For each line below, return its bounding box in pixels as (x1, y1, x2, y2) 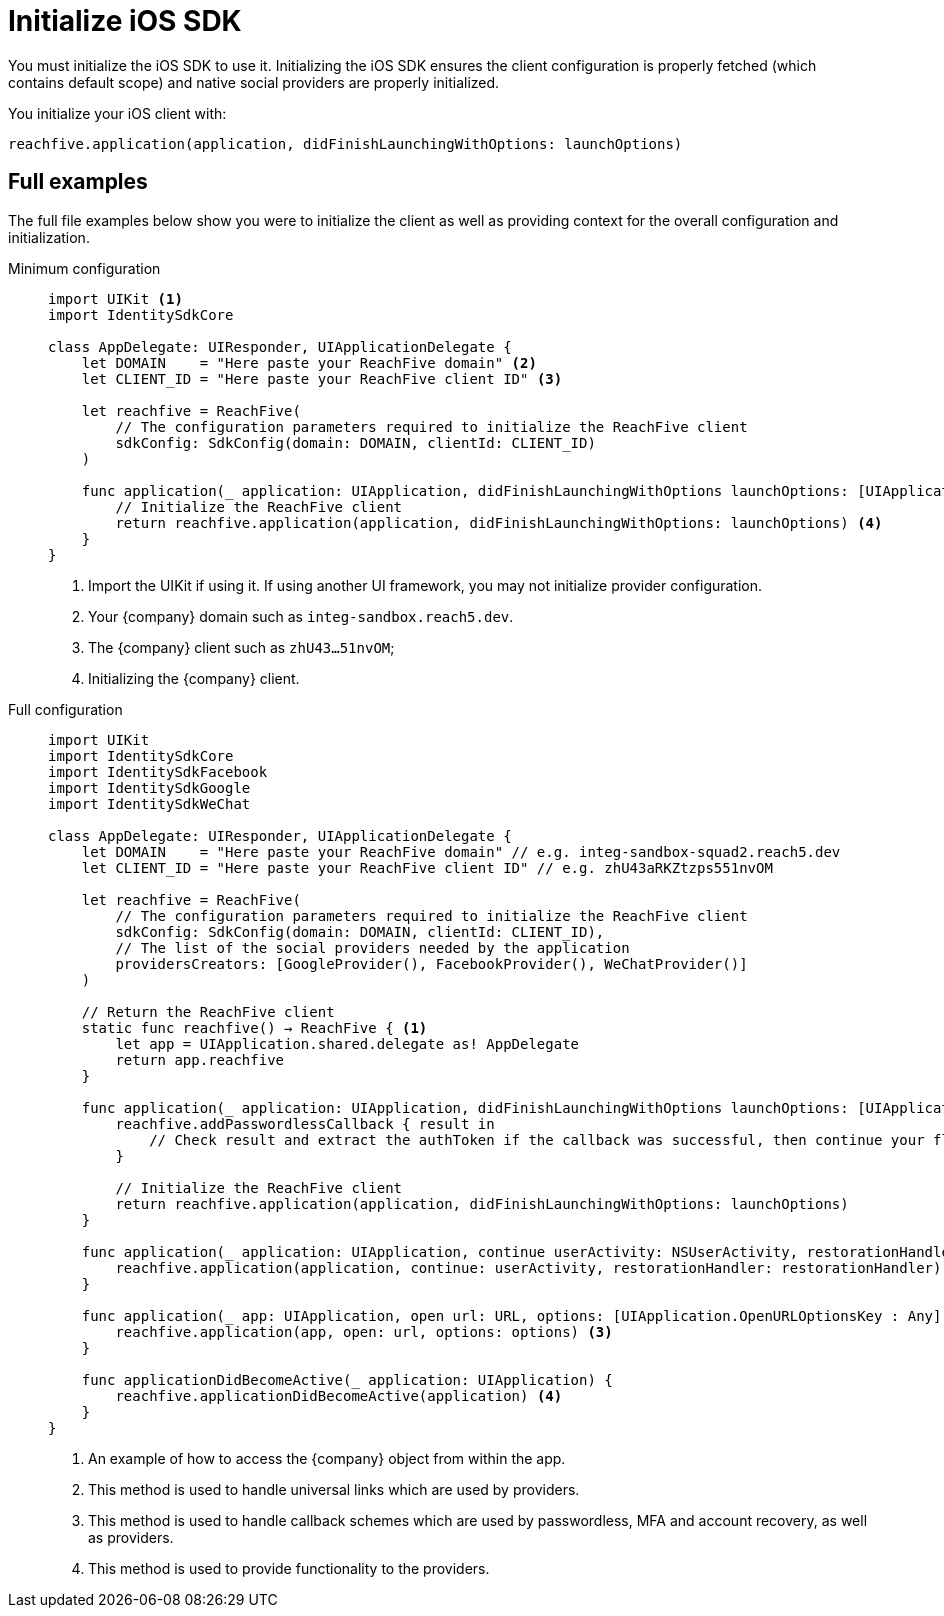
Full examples (8, 169, 148, 195)
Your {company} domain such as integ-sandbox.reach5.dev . (88, 607, 514, 625)
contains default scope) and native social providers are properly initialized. (8, 73, 500, 91)
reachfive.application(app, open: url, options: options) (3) (115, 1323, 613, 1340)
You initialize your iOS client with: (8, 104, 227, 122)
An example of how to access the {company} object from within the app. (88, 1449, 566, 1467)
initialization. (8, 228, 90, 246)
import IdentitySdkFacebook (48, 763, 268, 780)
